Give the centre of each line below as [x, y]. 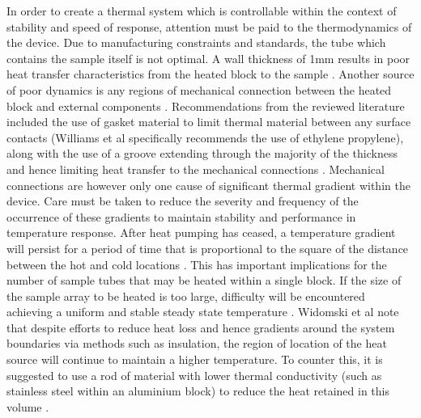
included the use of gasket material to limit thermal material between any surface [209, 122]
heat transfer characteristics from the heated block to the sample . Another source [210, 74]
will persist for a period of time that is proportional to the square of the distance [208, 248]
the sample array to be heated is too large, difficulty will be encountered [186, 296]
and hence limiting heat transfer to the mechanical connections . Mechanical [196, 169]
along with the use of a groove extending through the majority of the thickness [202, 153]
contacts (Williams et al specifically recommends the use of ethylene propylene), [205, 137]
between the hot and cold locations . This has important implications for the [197, 264]
